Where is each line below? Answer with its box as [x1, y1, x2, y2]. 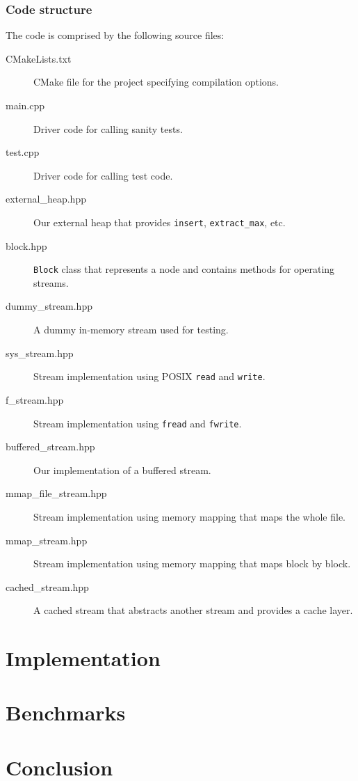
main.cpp [6, 98, 45, 112]
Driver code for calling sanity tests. [33, 121, 183, 136]
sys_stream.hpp [6, 345, 74, 360]
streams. [33, 275, 69, 290]
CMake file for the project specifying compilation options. [33, 74, 279, 89]
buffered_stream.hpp [6, 439, 95, 454]
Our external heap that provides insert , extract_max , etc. [33, 214, 286, 229]
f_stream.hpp [6, 392, 64, 407]
